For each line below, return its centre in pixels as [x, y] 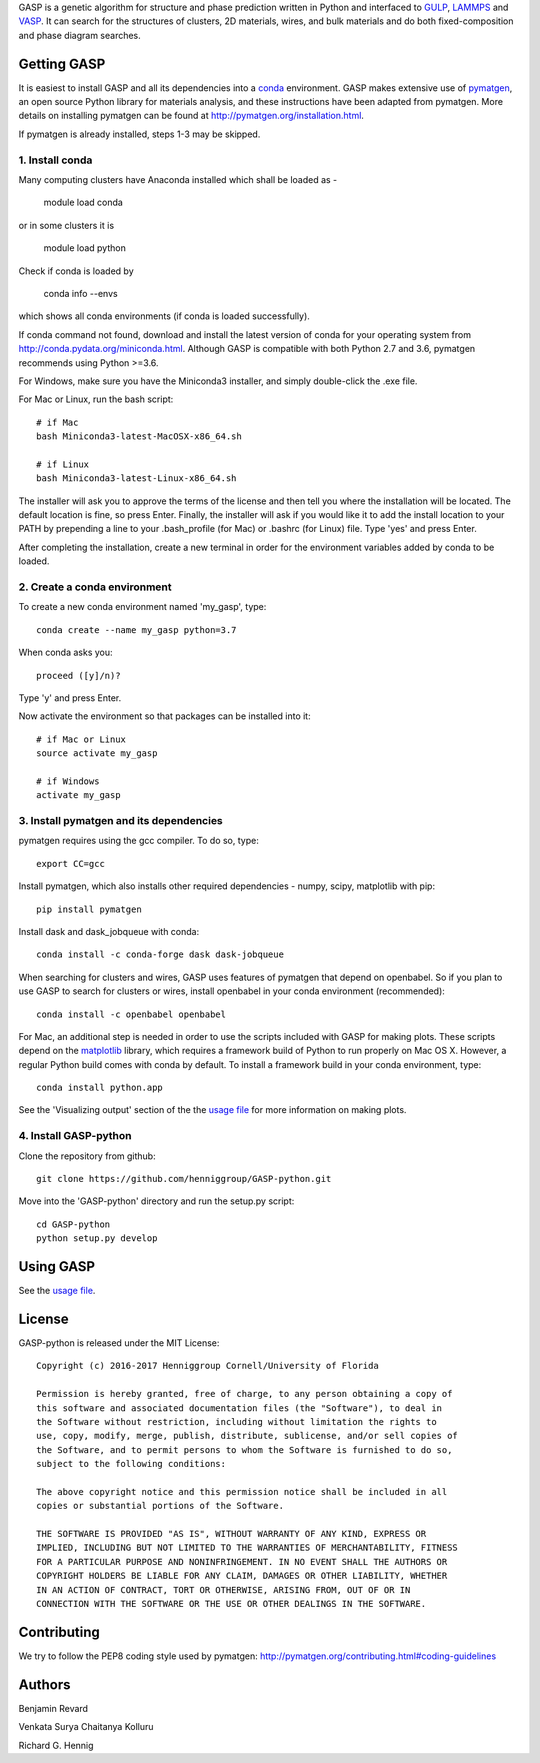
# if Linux [63, 464]
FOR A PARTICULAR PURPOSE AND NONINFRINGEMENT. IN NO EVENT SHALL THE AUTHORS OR [242, 1561]
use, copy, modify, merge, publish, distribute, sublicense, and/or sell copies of [247, 1436]
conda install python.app [100, 1088]
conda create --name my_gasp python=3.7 [136, 629]
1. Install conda [55, 160]
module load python [85, 248]
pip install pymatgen [89, 909]
